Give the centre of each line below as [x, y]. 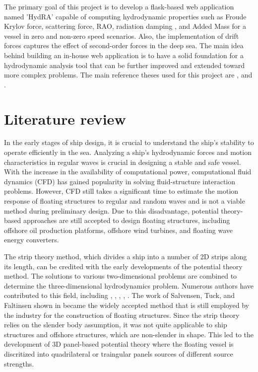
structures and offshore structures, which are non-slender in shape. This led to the [129, 334]
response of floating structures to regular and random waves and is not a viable [125, 201]
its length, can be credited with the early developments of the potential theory [123, 266]
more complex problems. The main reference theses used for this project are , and [128, 75]
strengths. [19, 363]
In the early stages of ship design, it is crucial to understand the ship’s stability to [129, 142]
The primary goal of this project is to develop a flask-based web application [119, 6]
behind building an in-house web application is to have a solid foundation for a [124, 55]
